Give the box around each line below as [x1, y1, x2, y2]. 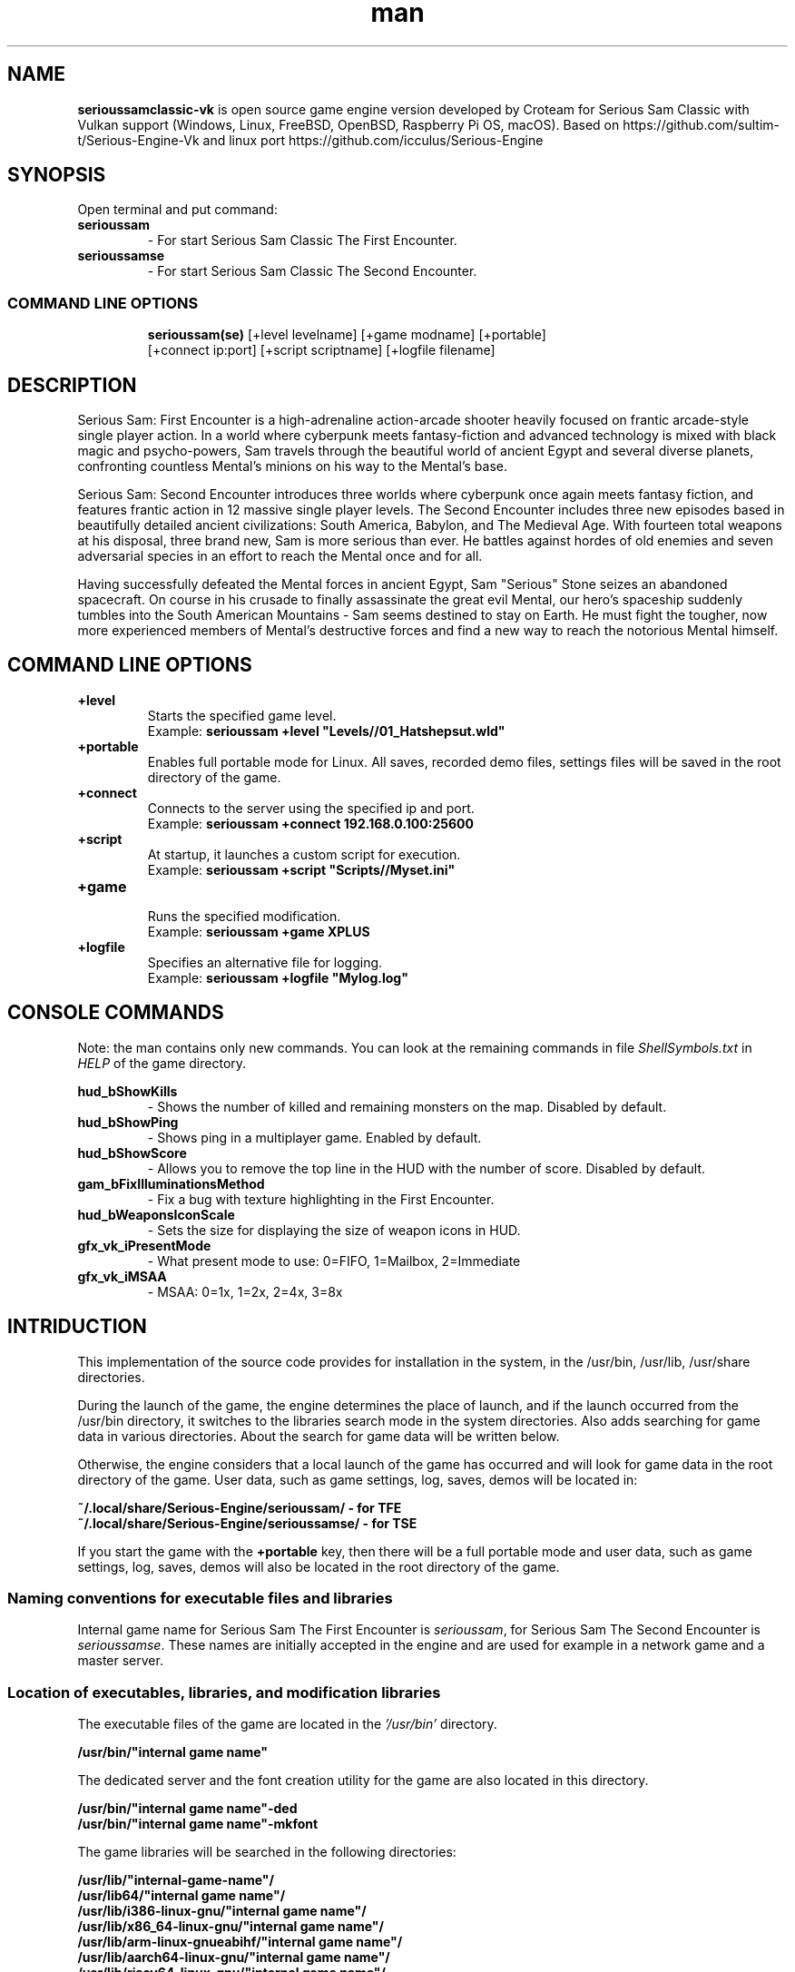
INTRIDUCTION [7, 1315, 147, 1339]
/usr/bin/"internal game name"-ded [77, 1800, 298, 1817]
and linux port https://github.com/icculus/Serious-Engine [202, 132, 544, 148]
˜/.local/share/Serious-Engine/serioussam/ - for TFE [77, 1499, 402, 1516]
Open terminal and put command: [77, 201, 278, 218]
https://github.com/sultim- [623, 116, 780, 132]
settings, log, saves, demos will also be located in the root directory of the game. [77, 1558, 560, 1575]
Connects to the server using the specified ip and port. [147, 800, 475, 816]
